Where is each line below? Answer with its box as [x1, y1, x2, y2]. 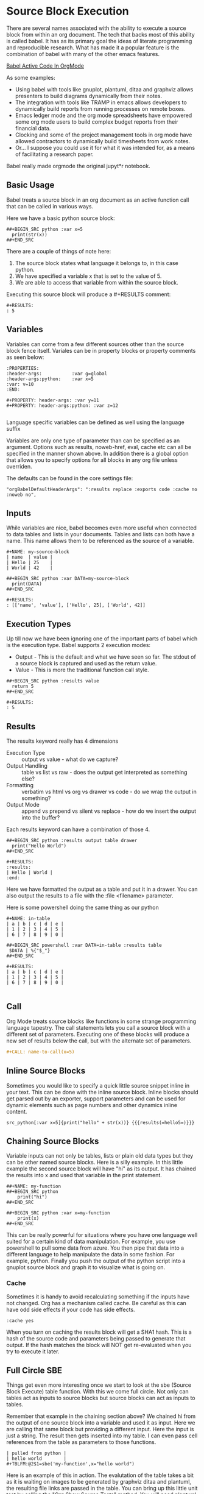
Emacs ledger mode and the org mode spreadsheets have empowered [15, 112, 192, 119]
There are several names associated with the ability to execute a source [6, 24, 187, 32]
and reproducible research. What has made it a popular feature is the [6, 44, 180, 51]
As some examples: [6, 74, 56, 81]
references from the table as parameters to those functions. [6, 1439, 157, 1446]
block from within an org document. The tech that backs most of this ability [6, 30, 195, 38]
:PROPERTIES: [6, 365, 40, 371]
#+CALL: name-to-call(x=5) [6, 1049, 75, 1055]
